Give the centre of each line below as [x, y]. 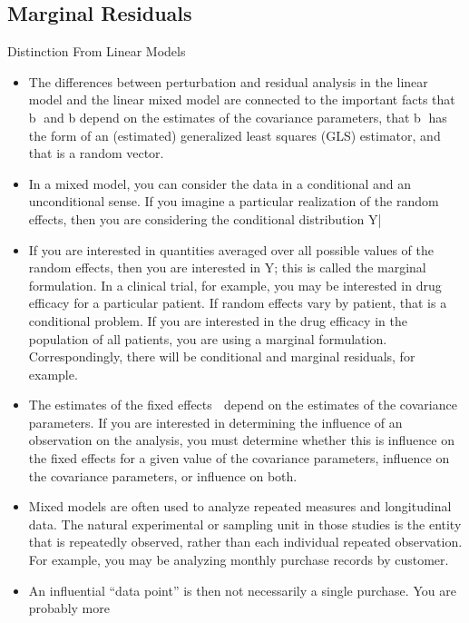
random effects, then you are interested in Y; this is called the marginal [227, 267]
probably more [69, 608]
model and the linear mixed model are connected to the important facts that [242, 99]
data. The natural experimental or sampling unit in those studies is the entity [245, 524]
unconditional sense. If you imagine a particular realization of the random [234, 201]
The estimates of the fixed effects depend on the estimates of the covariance [243, 405]
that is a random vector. [96, 153]
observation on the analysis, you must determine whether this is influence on [241, 440]
